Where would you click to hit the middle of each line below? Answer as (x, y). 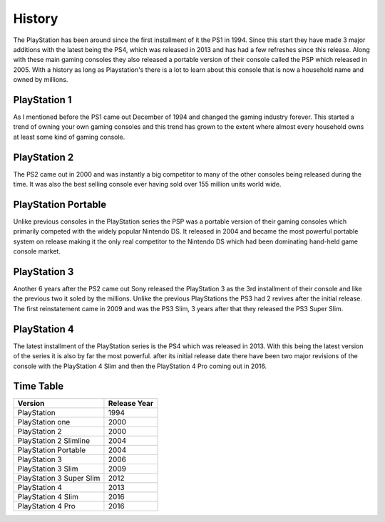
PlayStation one (44, 422)
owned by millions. (41, 80)
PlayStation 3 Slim (48, 469)
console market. (37, 251)
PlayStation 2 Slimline (54, 441)
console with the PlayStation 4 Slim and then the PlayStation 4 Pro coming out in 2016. (140, 366)
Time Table (38, 386)
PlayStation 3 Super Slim (59, 479)
